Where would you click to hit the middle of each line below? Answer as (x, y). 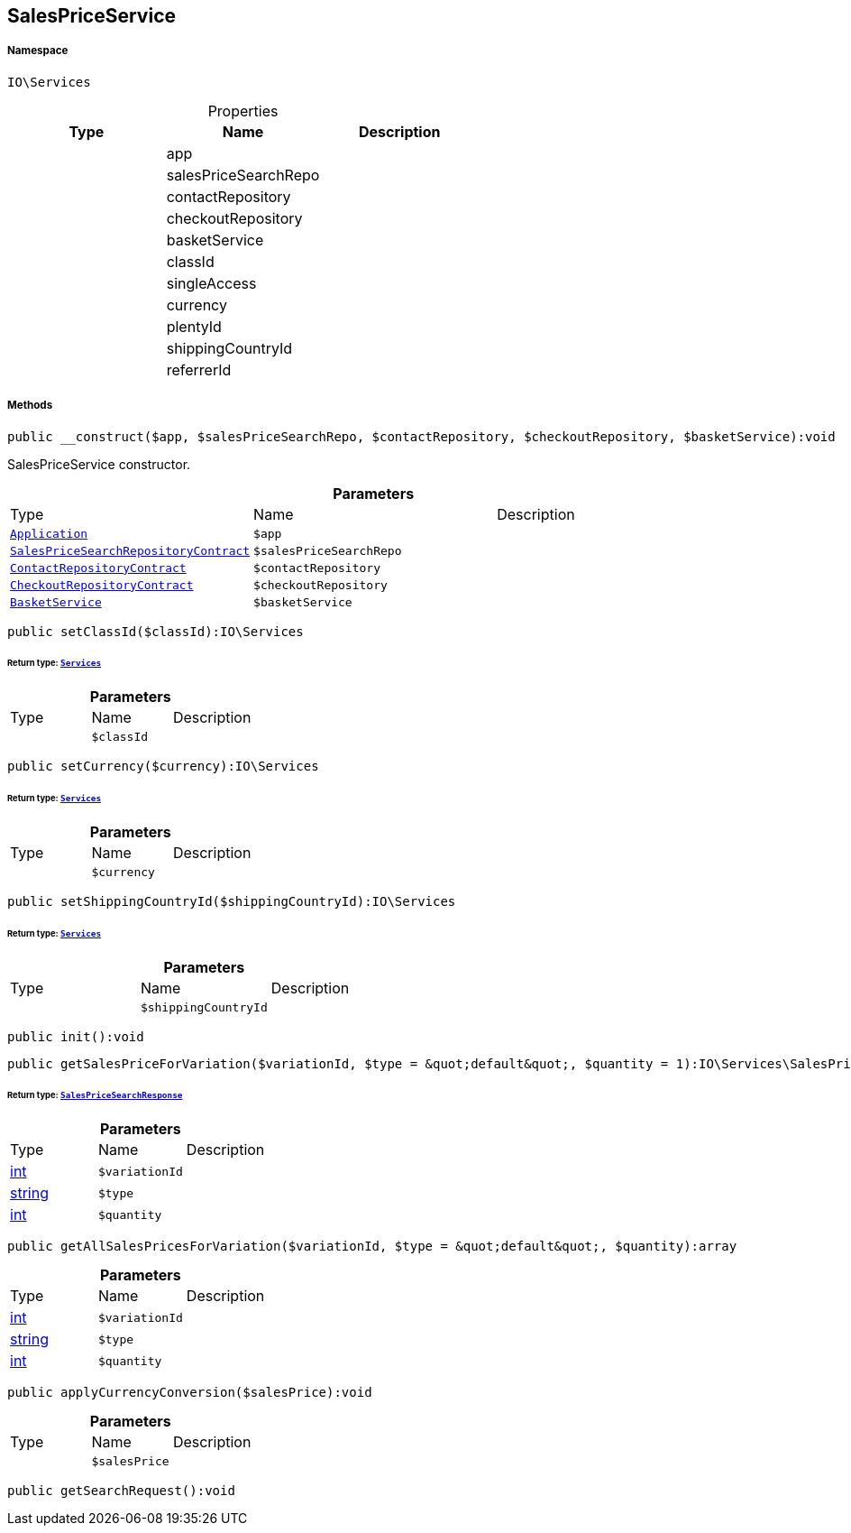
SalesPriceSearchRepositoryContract (130, 550)
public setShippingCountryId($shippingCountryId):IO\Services (232, 901)
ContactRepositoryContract (98, 568)
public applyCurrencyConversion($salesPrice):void (190, 1393)
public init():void (76, 1036)
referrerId (199, 369)
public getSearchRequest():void (121, 1491)
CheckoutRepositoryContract (102, 585)
